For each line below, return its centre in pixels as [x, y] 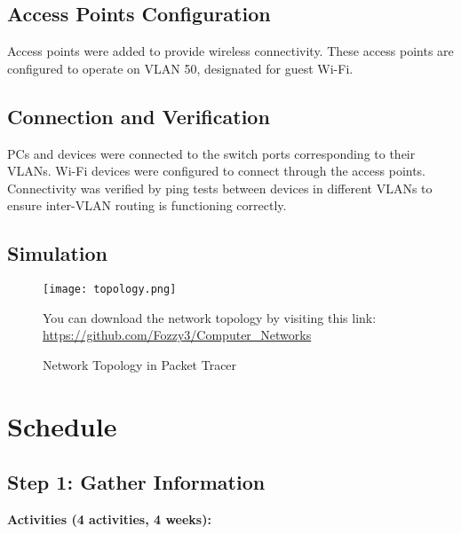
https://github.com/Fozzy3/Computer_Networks [177, 335]
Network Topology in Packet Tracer [140, 365]
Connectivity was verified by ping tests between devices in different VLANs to [220, 188]
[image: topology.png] [110, 290]
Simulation [58, 253]
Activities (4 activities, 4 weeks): [109, 519]
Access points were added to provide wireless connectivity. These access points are [230, 51]
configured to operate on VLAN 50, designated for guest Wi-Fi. [180, 68]
